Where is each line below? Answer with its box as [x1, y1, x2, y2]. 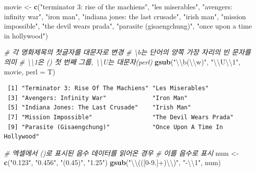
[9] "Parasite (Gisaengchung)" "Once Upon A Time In [7, 123, 223, 131]
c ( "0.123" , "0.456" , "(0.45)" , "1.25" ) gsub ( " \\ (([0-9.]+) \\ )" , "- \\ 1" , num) [4, 157, 221, 168]
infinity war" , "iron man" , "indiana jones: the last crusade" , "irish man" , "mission [4, 11, 246, 21]
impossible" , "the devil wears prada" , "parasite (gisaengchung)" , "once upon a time [4, 21, 252, 31]
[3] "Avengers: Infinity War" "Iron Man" [7, 94, 188, 102]
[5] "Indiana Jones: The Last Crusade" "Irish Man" [7, 104, 191, 111]
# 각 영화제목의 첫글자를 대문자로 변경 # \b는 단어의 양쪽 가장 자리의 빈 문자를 [4, 47, 251, 57]
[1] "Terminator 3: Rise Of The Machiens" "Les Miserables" [7, 85, 209, 92]
